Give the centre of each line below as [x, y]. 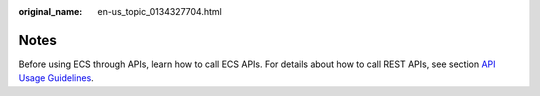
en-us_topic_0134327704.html [159, 11]
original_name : [50, 11]
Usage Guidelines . [56, 78]
